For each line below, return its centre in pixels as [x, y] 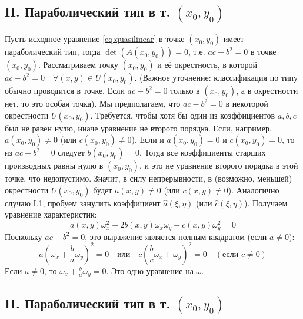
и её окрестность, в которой [207, 65]
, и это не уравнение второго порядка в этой [219, 165]
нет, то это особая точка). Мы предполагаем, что [93, 103]
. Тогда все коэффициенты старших [203, 152]
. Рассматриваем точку [78, 65]
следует [71, 152]
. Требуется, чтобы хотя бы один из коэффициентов [183, 115]
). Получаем [266, 203]
